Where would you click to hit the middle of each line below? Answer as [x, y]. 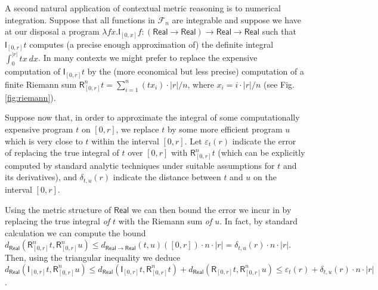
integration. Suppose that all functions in [80, 19]
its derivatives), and [41, 177]
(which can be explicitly [261, 152]
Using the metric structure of [58, 209]
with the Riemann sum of [165, 221]
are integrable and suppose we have [236, 19]
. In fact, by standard [259, 221]
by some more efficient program [225, 129]
